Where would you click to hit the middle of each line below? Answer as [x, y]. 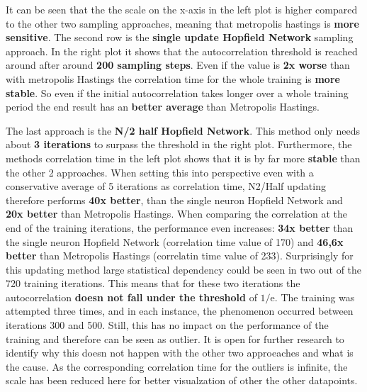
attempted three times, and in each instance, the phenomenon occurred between [180, 311]
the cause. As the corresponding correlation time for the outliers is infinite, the [177, 366]
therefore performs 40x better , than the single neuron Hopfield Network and [174, 200]
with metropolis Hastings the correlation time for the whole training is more [173, 78]
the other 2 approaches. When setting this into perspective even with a [160, 172]
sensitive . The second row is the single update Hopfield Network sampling [180, 37]
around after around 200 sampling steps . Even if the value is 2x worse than [178, 65]
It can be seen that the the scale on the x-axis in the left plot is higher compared [182, 9]
